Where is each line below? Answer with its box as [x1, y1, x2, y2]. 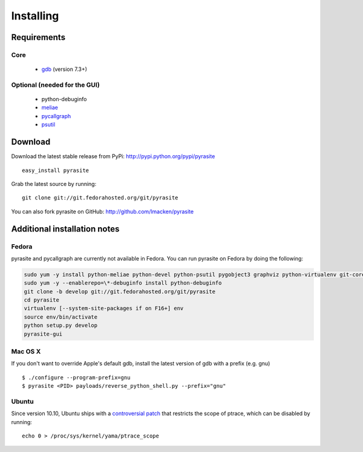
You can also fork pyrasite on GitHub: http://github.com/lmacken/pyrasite [11, 208, 194, 215]
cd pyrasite [24, 297, 60, 304]
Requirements [11, 32, 66, 42]
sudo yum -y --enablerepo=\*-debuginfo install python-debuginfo [24, 279, 222, 287]
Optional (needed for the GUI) [11, 81, 100, 89]
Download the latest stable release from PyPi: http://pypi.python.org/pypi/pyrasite [11, 153, 215, 160]
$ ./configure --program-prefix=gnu [22, 374, 131, 381]
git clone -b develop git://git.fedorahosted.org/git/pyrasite [24, 288, 216, 295]
